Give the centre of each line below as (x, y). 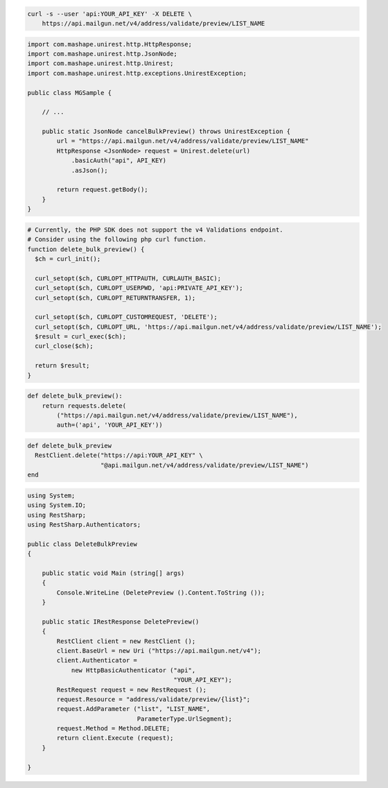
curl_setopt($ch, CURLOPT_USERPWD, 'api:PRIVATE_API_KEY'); (139, 288)
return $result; (62, 366)
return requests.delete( (84, 405)
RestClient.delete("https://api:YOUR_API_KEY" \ (119, 455)
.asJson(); (90, 170)
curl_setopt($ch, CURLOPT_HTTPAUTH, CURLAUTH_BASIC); (128, 278)
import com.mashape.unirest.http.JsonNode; (103, 53)
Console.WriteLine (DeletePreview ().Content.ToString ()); (161, 592)
